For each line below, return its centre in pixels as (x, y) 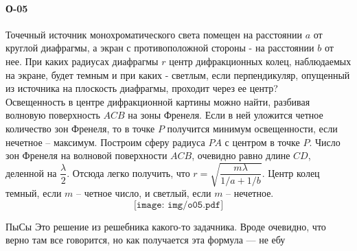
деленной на (31, 172)
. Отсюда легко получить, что (128, 172)
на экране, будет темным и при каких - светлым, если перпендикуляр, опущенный (178, 74)
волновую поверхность (53, 115)
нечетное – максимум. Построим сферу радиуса (105, 142)
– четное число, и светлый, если (144, 193)
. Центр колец (291, 172)
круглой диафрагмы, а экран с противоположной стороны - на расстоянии (160, 48)
